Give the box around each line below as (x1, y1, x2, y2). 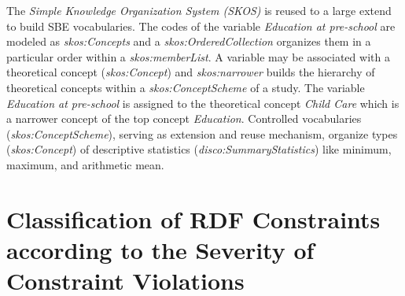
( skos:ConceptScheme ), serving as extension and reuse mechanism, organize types (6, 125, 398, 142)
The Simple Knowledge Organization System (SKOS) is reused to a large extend (6, 2, 392, 18)
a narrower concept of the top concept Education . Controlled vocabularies (6, 110, 362, 127)
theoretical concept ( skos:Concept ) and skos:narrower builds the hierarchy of (6, 64, 375, 80)
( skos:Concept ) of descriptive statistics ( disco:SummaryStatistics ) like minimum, (6, 141, 392, 157)
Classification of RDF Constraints (6, 202, 381, 235)
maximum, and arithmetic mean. (6, 156, 164, 172)
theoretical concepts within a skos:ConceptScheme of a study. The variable (6, 79, 365, 95)
